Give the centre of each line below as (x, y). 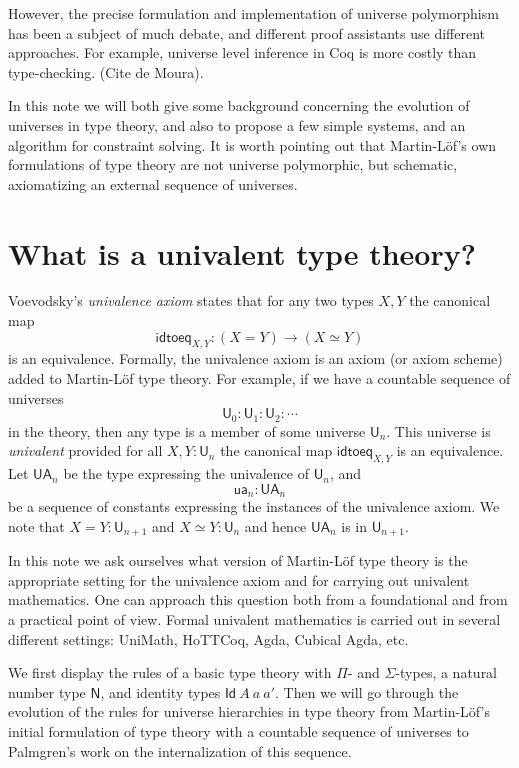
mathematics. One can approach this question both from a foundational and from (258, 599)
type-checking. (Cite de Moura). (106, 71)
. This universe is (438, 430)
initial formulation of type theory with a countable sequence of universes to (238, 730)
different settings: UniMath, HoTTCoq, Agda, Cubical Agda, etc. (208, 638)
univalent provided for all (85, 450)
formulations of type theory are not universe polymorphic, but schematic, (233, 164)
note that (36, 525)
